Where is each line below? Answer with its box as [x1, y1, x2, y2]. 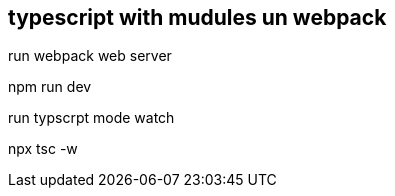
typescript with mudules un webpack [8, 5, 387, 30]
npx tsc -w [8, 140, 78, 158]
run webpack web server [8, 47, 172, 65]
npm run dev [8, 78, 92, 96]
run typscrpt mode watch [8, 109, 175, 127]
